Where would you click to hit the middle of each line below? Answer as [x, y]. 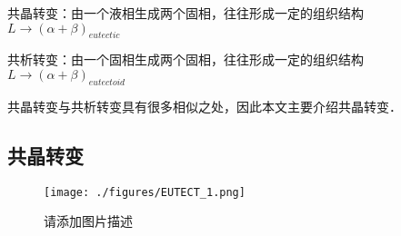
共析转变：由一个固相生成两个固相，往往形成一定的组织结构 [185, 59]
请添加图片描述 [88, 221]
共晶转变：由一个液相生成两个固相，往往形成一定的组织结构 [185, 13]
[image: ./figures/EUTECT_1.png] [145, 192]
